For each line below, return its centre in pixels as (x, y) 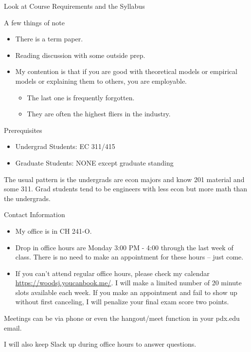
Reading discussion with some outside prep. (80, 55)
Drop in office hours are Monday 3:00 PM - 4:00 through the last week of (124, 247)
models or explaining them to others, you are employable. (101, 81)
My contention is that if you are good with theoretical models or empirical (126, 71)
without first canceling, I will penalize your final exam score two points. (122, 302)
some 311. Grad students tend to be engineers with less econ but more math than (125, 189)
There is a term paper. (49, 39)
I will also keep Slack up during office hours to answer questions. (100, 344)
